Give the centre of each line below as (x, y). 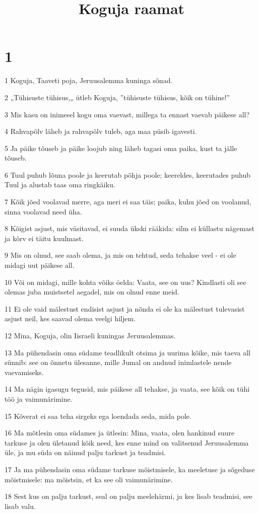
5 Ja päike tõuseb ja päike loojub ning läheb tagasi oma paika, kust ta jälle (121, 148)
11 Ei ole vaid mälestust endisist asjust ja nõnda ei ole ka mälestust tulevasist (125, 308)
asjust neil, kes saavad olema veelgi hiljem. (70, 318)
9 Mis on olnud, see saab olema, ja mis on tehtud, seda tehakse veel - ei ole (120, 255)
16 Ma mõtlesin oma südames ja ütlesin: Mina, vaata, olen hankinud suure (120, 433)
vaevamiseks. (24, 372)
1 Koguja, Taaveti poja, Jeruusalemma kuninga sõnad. (89, 80)
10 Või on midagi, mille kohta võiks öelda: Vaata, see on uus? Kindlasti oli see (125, 282)
